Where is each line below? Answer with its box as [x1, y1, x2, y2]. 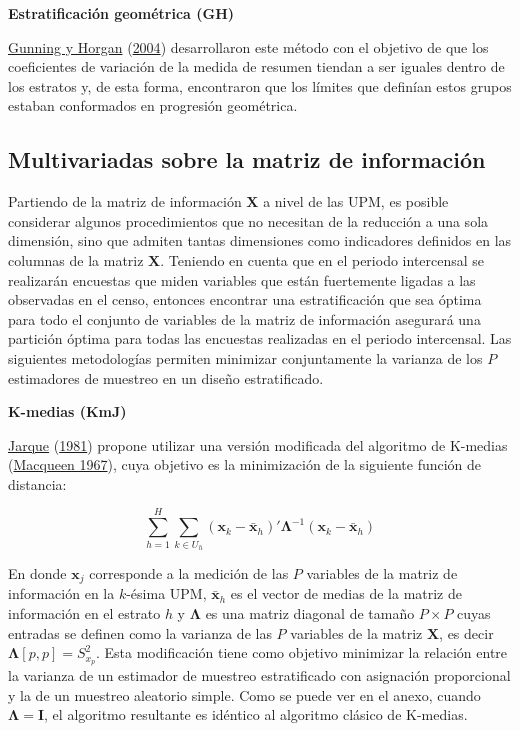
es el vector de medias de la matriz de [230, 583, 463, 604]
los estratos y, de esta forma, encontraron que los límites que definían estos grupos [8, 75, 512, 96]
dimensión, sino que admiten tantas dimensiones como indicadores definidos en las [8, 230, 512, 251]
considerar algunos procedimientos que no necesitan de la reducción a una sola [8, 210, 489, 231]
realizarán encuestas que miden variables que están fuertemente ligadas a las [8, 269, 476, 290]
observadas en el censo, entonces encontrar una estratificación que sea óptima [8, 289, 482, 310]
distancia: [8, 473, 67, 494]
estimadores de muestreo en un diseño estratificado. [8, 367, 324, 388]
